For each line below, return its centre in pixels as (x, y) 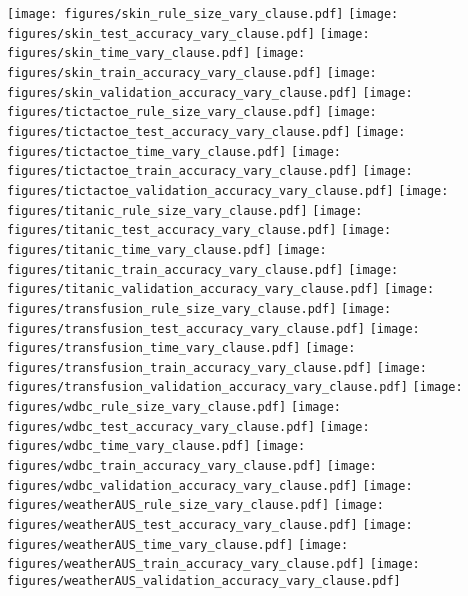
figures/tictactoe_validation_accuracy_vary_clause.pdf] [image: (228, 190)
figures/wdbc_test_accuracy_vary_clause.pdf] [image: (188, 426)
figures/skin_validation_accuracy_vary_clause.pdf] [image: (210, 92)
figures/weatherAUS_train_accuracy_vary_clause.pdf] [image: (213, 564)
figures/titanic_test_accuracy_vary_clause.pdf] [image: (199, 230)
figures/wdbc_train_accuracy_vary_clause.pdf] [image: (192, 466)
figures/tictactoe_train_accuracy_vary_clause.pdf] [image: (210, 171)
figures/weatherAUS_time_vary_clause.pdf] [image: (178, 544)
